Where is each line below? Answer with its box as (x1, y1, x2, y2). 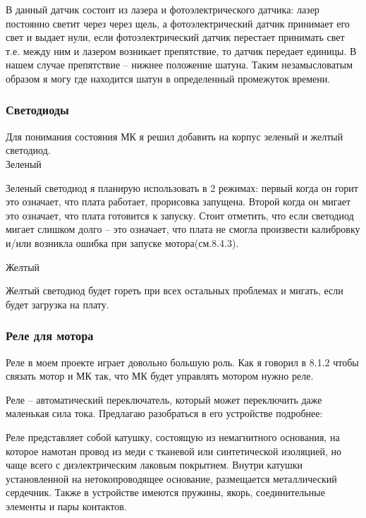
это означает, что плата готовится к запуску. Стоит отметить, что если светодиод (6, 207, 354, 222)
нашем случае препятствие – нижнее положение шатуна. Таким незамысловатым (6, 57, 353, 72)
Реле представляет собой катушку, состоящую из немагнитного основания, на (6, 429, 340, 444)
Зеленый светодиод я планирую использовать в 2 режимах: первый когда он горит (6, 180, 358, 195)
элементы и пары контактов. (6, 498, 127, 513)
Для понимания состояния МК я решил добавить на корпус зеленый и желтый (6, 128, 343, 143)
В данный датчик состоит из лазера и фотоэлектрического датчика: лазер (6, 2, 319, 16)
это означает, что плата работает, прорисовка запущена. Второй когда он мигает (6, 194, 351, 209)
